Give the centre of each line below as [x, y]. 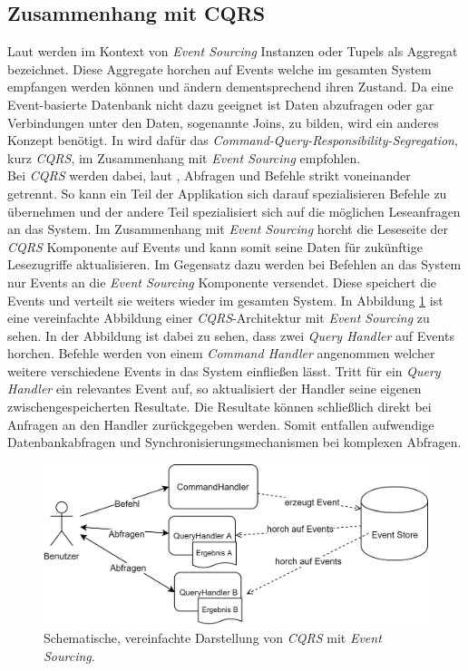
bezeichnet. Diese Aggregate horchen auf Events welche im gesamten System [219, 68]
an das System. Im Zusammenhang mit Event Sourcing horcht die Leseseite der [228, 229]
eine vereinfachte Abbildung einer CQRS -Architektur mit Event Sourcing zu [219, 318]
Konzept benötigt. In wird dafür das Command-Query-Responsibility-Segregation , [233, 140]
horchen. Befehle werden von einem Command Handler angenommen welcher [221, 353]
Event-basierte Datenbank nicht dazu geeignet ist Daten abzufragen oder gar [221, 104]
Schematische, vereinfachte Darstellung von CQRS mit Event [213, 638]
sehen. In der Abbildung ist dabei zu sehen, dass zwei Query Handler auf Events [231, 335]
